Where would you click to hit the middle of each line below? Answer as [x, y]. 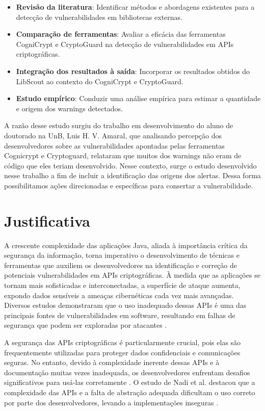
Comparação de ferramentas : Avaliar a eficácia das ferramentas [121, 34]
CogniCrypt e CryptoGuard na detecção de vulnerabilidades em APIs [125, 44]
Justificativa [47, 220]
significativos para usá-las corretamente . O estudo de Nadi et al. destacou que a [130, 382]
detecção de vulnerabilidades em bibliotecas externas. [99, 17]
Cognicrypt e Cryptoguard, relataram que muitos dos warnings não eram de [123, 155]
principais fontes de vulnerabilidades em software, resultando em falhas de [120, 315]
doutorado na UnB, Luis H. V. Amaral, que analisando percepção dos [113, 135]
